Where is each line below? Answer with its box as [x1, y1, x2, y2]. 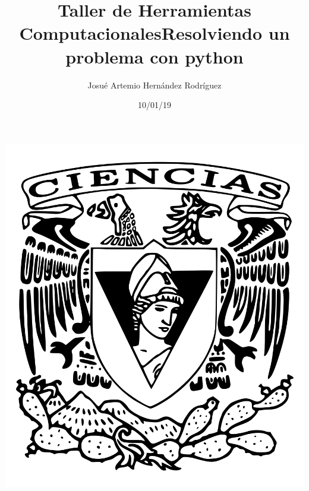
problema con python [65, 44, 244, 68]
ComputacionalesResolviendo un [19, 21, 290, 45]
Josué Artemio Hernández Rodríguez [87, 78, 222, 91]
